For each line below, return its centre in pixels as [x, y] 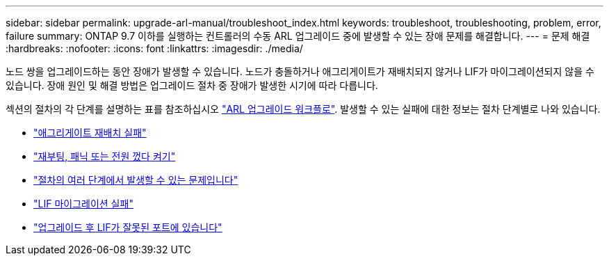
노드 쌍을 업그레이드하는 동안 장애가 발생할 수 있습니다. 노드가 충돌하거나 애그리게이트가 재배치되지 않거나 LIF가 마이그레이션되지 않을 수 [300, 71]
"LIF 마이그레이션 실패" [83, 204]
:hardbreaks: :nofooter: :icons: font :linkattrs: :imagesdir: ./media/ [154, 48]
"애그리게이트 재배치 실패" [90, 133]
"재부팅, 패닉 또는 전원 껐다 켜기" [105, 156]
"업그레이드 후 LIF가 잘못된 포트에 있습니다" [128, 227]
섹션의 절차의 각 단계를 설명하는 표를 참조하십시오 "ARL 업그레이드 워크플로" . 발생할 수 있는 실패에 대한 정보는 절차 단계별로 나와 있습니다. [303, 109]
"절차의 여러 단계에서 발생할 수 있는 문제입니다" [136, 180]
